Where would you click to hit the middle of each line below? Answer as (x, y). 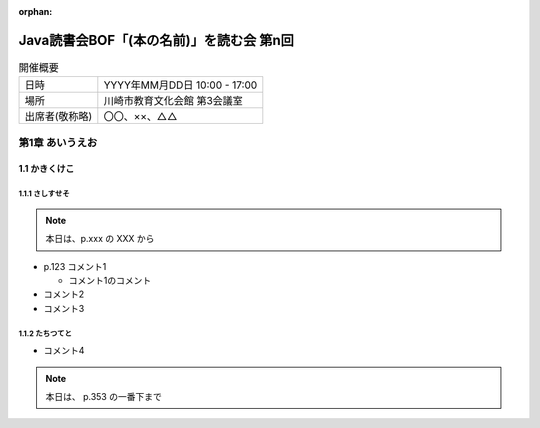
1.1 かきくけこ (46, 169)
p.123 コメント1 (75, 266)
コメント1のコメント (110, 280)
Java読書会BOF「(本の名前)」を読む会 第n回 (156, 40)
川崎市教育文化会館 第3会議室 (173, 101)
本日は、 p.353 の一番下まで (103, 396)
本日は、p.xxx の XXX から (100, 239)
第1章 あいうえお (58, 142)
